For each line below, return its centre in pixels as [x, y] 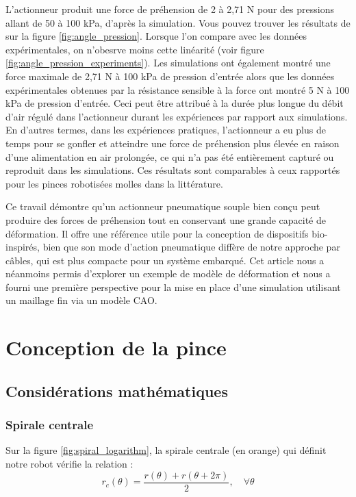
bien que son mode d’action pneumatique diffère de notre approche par [191, 247]
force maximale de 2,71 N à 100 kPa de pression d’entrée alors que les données [170, 76]
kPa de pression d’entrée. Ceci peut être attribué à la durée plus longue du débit [175, 103]
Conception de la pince [116, 347]
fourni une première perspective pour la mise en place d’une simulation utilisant [173, 286]
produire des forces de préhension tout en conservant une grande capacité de [166, 219]
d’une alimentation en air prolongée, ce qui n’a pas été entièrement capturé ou [170, 156]
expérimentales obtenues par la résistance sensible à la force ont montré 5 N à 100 [178, 89]
